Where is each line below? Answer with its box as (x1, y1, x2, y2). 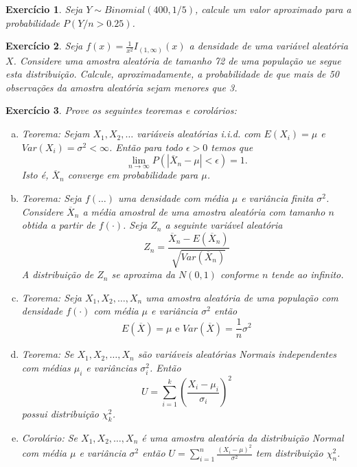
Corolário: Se (21, 430, 78, 444)
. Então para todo (108, 139, 183, 154)
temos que (211, 139, 253, 154)
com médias (21, 360, 71, 374)
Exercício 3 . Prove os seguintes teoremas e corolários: (5, 103, 237, 117)
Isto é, (21, 168, 49, 182)
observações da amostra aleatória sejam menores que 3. (5, 80, 238, 94)
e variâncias (86, 360, 137, 374)
